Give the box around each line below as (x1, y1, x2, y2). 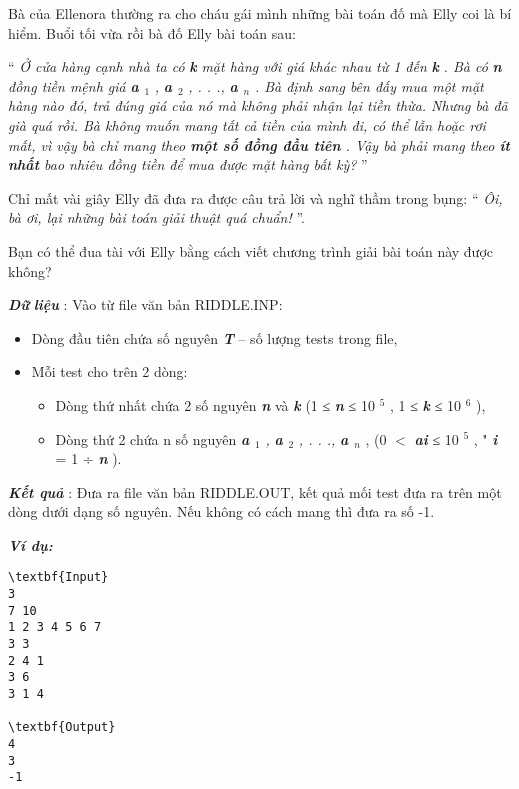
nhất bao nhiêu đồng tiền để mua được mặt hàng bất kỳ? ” (8, 154, 368, 175)
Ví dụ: (8, 534, 53, 555)
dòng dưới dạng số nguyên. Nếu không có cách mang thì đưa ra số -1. (8, 501, 435, 522)
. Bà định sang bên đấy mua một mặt (254, 75, 484, 96)
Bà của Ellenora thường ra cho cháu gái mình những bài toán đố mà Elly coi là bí (8, 3, 512, 23)
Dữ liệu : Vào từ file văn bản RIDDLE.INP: (8, 294, 283, 315)
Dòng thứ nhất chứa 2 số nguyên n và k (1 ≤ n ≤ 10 (55, 394, 375, 415)
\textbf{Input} (8, 570, 109, 585)
